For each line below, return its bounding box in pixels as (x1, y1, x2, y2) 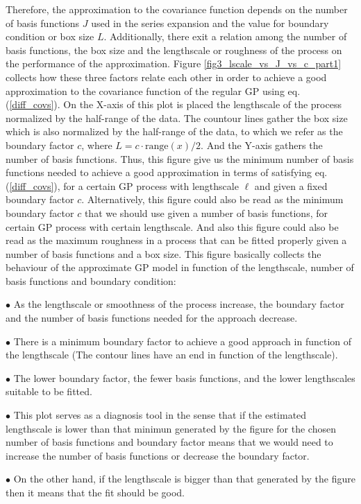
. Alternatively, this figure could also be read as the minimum (81, 192, 344, 207)
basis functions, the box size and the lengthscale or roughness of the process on (6, 42, 342, 57)
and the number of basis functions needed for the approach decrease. (6, 311, 298, 325)
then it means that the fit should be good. (6, 485, 185, 499)
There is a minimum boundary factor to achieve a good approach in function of (13, 333, 352, 348)
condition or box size (6, 29, 94, 44)
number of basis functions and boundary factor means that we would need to (6, 435, 333, 449)
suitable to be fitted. (6, 384, 92, 399)
